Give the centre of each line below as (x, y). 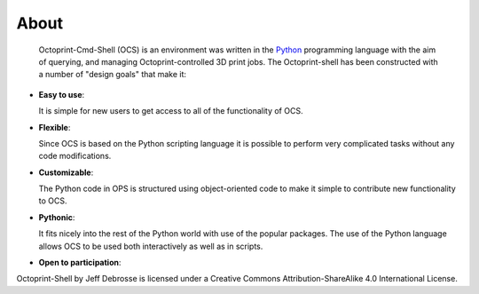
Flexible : (55, 127)
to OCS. (53, 201)
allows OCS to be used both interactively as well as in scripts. (151, 246)
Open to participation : (80, 263)
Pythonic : (57, 217)
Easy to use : (62, 94)
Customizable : (66, 172)
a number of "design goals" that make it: (112, 75)
